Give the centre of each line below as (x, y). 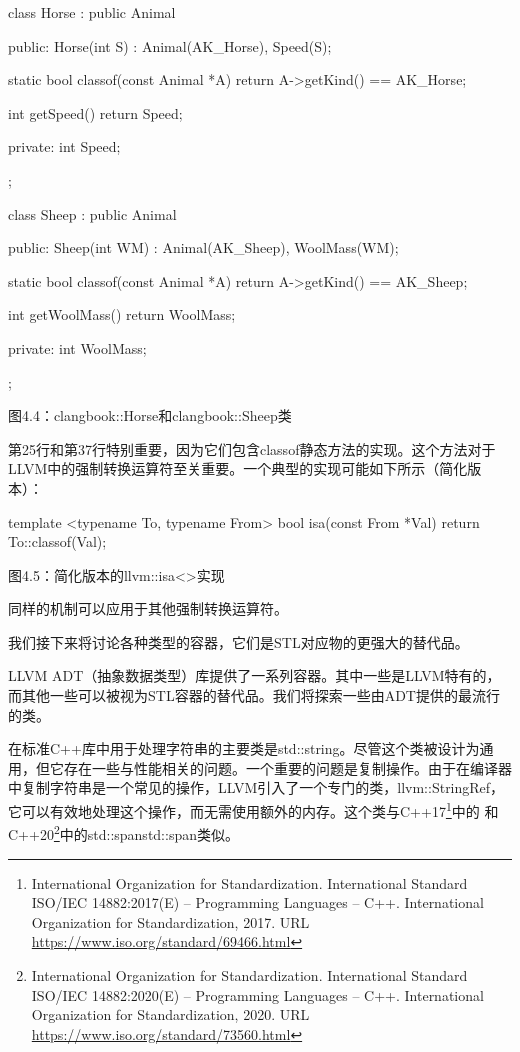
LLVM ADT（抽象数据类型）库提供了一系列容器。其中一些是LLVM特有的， (254, 675)
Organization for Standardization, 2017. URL (170, 921)
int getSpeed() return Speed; (95, 112)
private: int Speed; (64, 146)
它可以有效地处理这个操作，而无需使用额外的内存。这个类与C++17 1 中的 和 (253, 809)
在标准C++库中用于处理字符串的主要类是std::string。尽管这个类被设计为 (244, 748)
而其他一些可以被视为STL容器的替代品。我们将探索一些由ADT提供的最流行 (254, 695)
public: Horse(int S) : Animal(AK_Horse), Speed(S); (170, 45)
